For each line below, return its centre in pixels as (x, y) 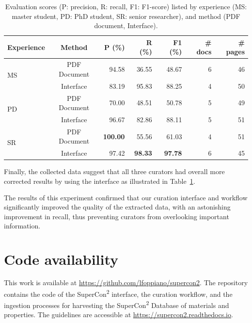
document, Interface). (126, 25)
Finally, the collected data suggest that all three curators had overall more (114, 171)
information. (22, 226)
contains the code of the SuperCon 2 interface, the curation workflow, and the (118, 293)
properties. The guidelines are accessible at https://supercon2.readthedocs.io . (118, 315)
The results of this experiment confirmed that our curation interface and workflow (126, 197)
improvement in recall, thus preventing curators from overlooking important (117, 216)
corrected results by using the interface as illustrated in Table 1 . (100, 181)
